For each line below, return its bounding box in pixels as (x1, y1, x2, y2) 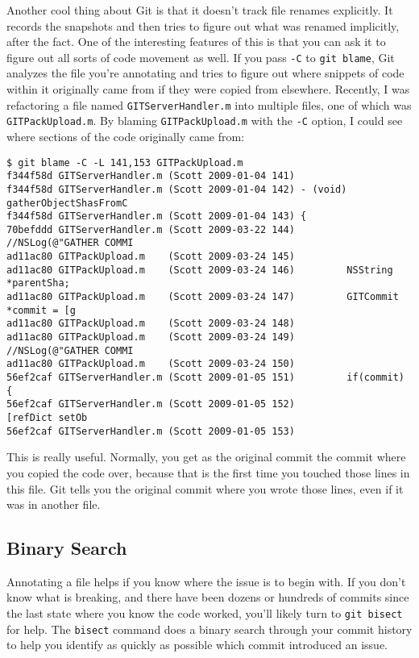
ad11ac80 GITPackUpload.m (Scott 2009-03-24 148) (6, 318, 295, 330)
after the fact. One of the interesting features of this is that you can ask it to (6, 33, 386, 50)
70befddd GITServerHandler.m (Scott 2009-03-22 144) (6, 223, 295, 235)
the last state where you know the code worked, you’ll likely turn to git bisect (6, 605, 403, 622)
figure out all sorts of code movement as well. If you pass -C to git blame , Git (6, 48, 395, 65)
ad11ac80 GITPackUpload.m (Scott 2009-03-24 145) (6, 251, 295, 263)
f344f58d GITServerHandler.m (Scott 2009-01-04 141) (6, 170, 295, 182)
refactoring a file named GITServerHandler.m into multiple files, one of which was (6, 96, 412, 113)
